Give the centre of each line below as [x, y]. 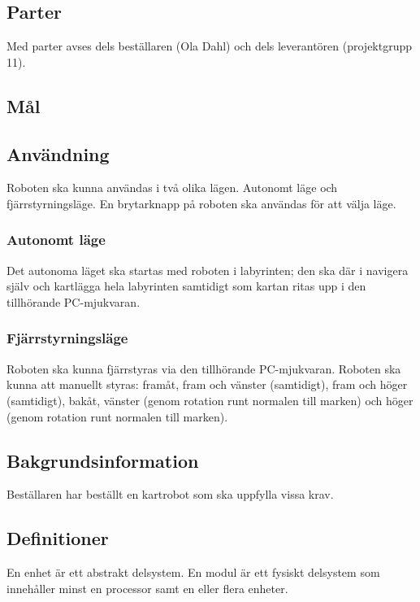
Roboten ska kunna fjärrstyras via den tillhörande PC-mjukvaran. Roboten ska [204, 368]
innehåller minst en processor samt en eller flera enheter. [147, 588]
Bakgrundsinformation [103, 460]
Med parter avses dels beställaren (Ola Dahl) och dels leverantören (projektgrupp [210, 46]
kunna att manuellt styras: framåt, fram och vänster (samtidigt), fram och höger [207, 384]
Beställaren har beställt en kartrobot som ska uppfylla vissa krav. [170, 494]
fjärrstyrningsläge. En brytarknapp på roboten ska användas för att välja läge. [201, 203]
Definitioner [58, 538]
